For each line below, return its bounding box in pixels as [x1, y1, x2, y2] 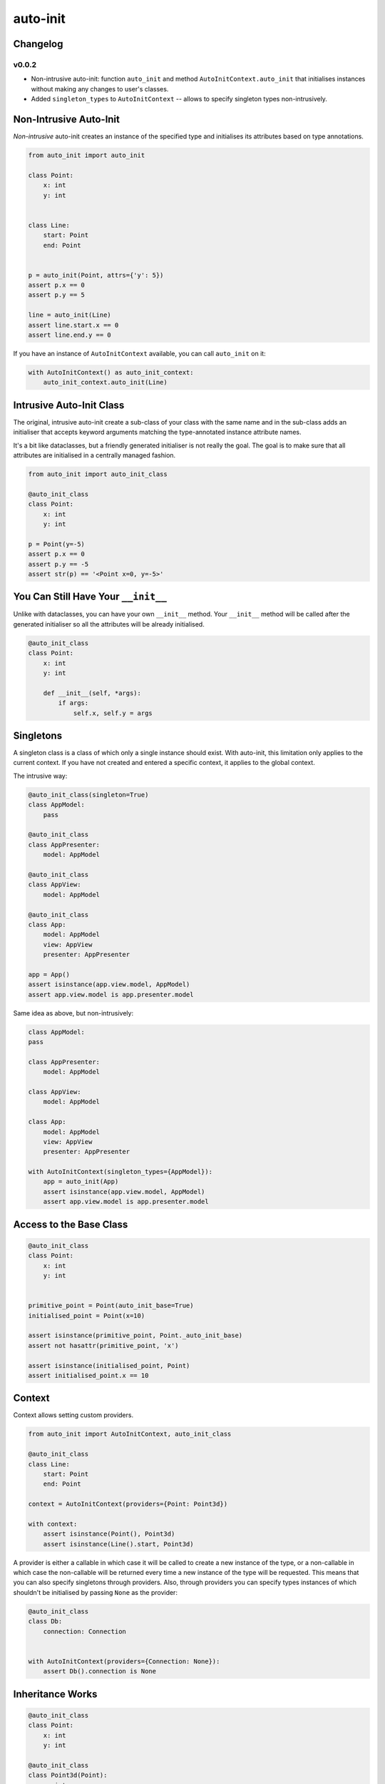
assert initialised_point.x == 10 [28, 1371, 149, 1379]
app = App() [28, 970, 71, 978]
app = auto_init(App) [43, 1177, 119, 1186]
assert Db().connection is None [43, 1667, 157, 1676]
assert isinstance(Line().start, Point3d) [43, 1540, 194, 1548]
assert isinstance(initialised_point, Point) [28, 1362, 190, 1369]
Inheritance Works [13, 1688, 98, 1700]
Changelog [13, 38, 63, 50]
